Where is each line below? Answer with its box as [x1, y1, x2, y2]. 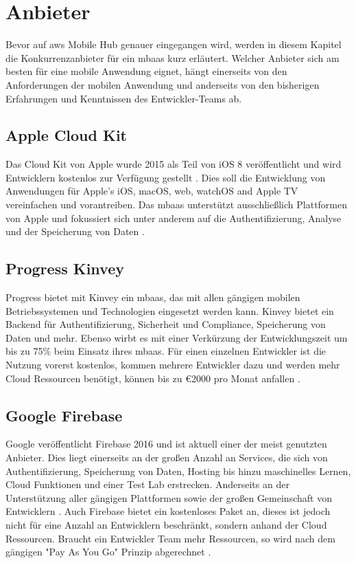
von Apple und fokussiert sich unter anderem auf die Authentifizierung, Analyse [5, 210, 342, 225]
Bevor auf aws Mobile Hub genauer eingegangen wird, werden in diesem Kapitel [5, 37, 342, 52]
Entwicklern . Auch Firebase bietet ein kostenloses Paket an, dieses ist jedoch [5, 504, 331, 518]
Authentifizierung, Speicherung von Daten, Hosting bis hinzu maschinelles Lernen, [5, 463, 351, 478]
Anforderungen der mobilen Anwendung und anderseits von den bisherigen [5, 77, 320, 91]
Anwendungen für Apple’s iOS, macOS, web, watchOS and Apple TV [5, 184, 298, 198]
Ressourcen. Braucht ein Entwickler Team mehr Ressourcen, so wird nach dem [5, 531, 335, 545]
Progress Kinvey [5, 258, 124, 279]
